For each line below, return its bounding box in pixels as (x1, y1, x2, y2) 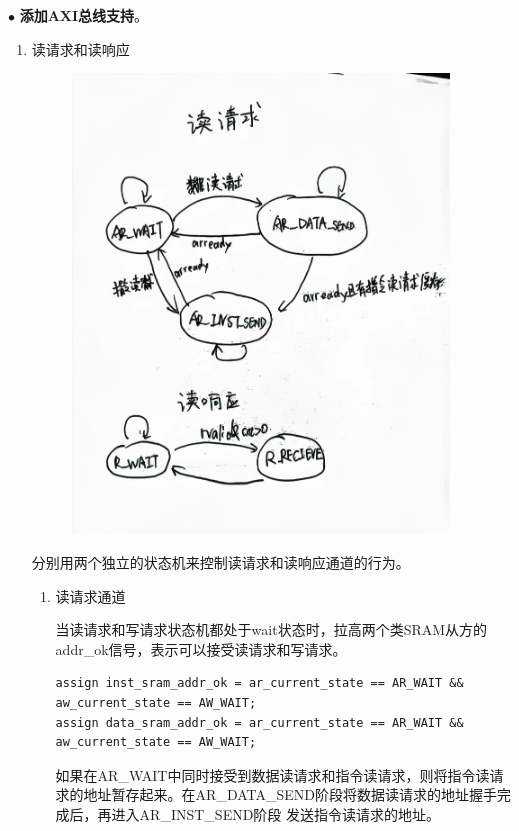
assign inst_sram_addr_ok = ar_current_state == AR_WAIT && (55, 676, 464, 691)
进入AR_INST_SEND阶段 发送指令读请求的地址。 (111, 803, 441, 824)
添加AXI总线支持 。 (19, 5, 149, 25)
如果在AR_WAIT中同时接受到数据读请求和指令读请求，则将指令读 (55, 764, 490, 785)
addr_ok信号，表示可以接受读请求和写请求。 (55, 638, 347, 659)
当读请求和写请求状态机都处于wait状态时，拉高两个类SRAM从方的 (55, 619, 488, 640)
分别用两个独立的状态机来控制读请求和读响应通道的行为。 (31, 552, 410, 573)
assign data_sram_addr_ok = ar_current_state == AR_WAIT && (55, 715, 464, 730)
